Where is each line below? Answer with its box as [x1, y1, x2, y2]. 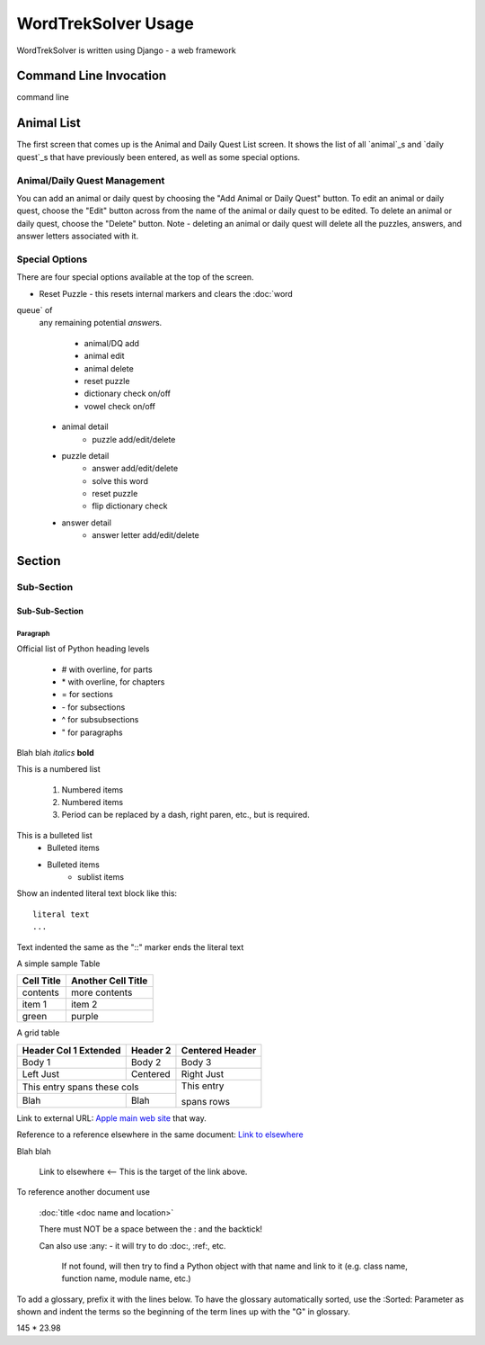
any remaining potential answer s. [39, 318, 163, 328]
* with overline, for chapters [61, 676, 165, 687]
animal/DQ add [84, 337, 139, 348]
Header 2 [130, 1044, 172, 1056]
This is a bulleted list [16, 829, 93, 840]
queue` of [16, 304, 53, 315]
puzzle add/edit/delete [92, 434, 176, 444]
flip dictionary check [92, 500, 168, 512]
